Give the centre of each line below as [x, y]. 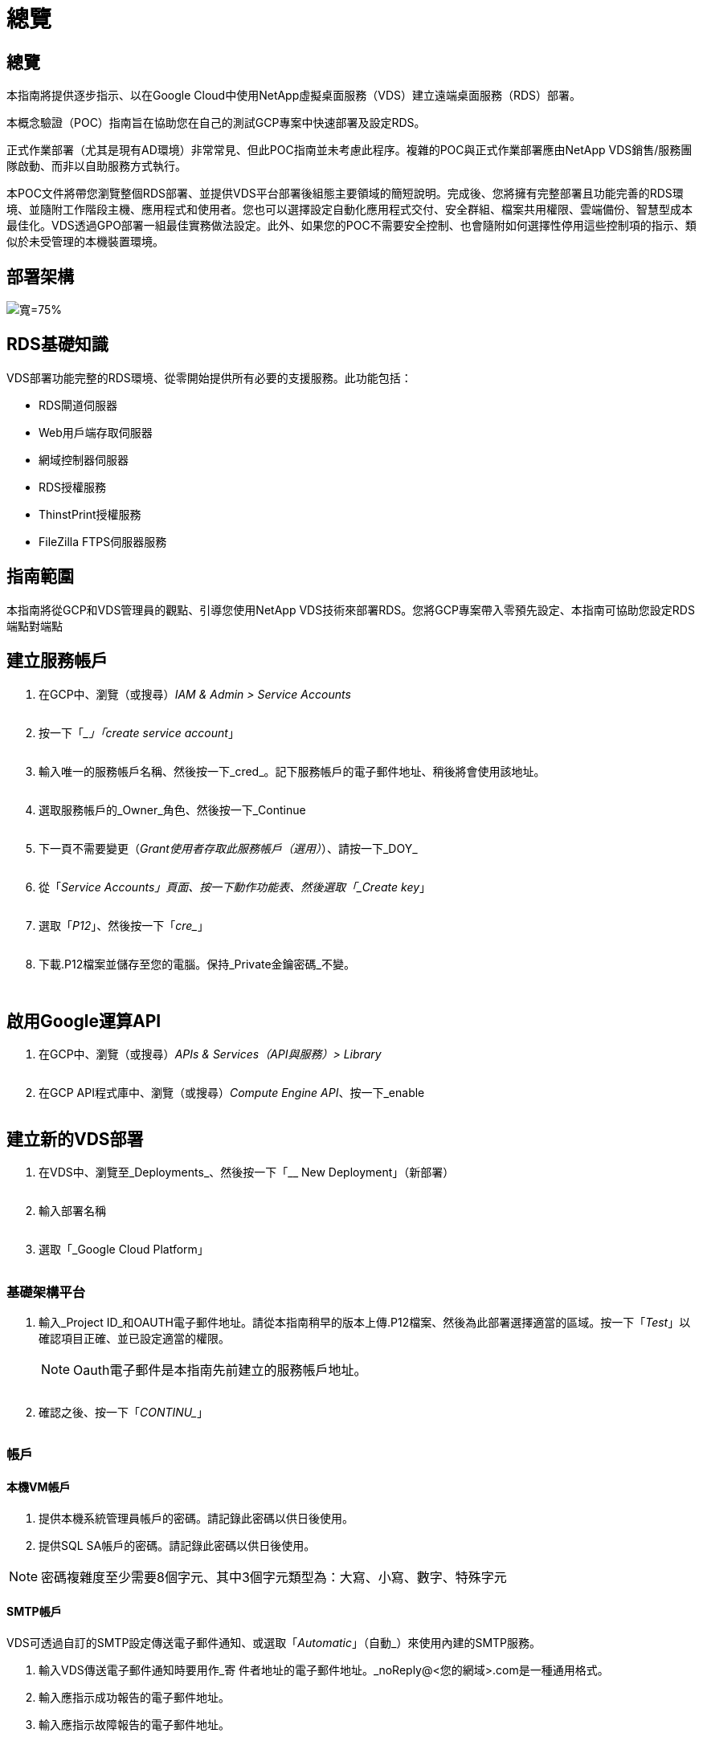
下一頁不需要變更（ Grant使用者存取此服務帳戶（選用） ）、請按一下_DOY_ [228, 848]
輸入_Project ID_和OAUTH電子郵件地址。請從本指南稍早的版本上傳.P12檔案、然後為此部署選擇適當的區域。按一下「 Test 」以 [365, 1322]
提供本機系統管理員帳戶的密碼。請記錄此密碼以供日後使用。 [196, 1518]
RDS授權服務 [73, 487]
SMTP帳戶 [34, 1612]
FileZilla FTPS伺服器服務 [103, 541]
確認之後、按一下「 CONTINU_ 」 [123, 1412]
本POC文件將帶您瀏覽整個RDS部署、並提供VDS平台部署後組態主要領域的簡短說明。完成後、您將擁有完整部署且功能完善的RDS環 [345, 194]
